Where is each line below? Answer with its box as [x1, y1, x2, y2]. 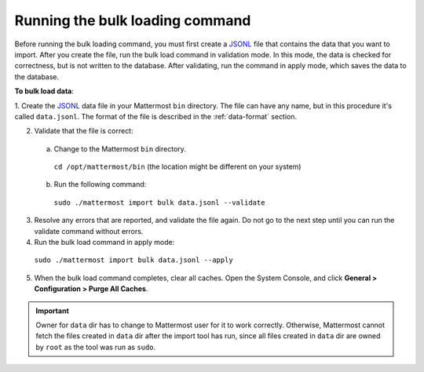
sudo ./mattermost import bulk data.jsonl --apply [34, 256, 233, 264]
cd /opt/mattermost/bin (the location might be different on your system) [53, 162, 302, 172]
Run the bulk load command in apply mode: [34, 238, 175, 247]
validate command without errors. [34, 226, 144, 235]
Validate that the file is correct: [34, 126, 133, 136]
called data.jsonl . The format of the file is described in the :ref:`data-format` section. [14, 111, 298, 121]
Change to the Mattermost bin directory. [53, 144, 186, 153]
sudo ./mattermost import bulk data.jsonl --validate [53, 198, 265, 207]
